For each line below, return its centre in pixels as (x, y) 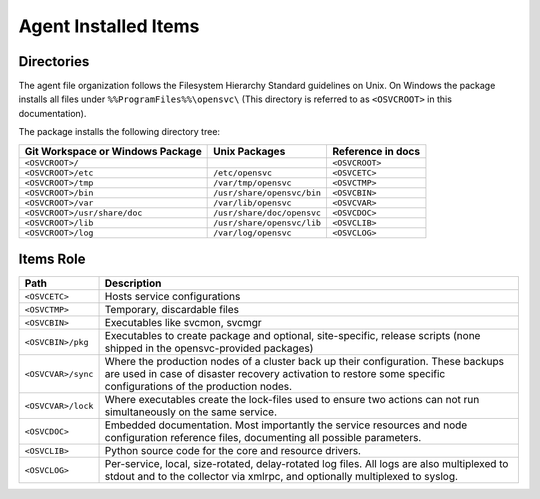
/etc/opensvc (243, 172)
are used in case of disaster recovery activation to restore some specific (275, 374)
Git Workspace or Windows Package (113, 151)
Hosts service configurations (172, 297)
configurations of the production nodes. (198, 387)
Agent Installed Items (109, 26)
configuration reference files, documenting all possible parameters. (263, 438)
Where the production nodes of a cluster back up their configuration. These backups (304, 362)
